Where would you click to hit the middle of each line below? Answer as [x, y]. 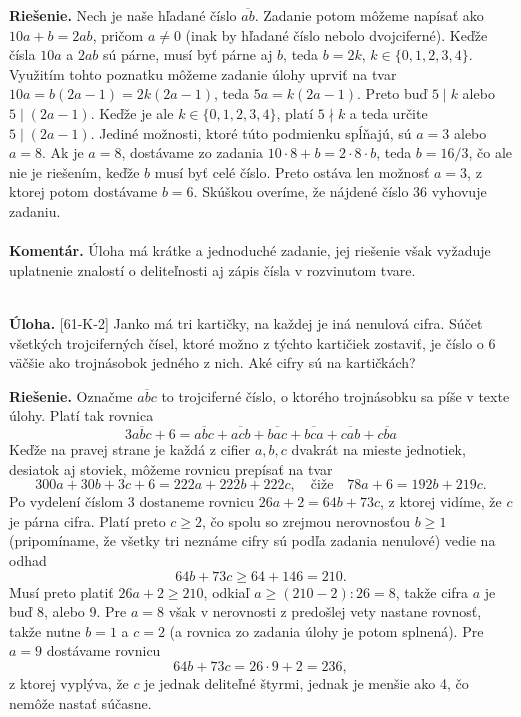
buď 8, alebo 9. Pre [68, 611]
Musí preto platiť [61, 591]
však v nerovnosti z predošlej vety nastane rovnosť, [325, 611]
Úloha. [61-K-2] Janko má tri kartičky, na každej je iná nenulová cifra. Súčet [246, 322]
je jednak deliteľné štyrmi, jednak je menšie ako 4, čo [306, 683]
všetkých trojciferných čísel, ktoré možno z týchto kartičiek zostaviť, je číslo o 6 [252, 342]
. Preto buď [392, 93]
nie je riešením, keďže [74, 171]
